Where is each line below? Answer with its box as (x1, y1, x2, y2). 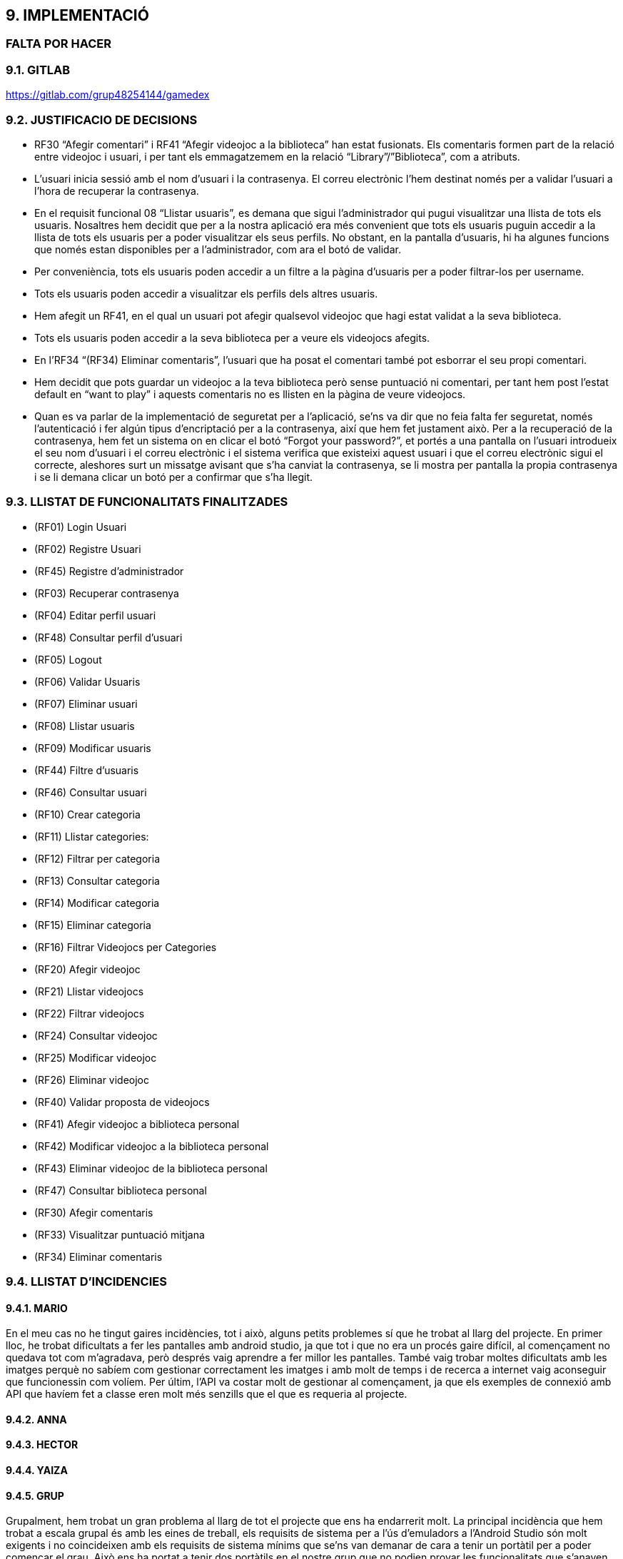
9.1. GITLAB (6, 62, 71, 77)
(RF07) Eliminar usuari (34, 697, 138, 710)
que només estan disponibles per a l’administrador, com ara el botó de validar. (34, 243, 401, 255)
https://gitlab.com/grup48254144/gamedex (6, 88, 210, 101)
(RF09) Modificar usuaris (34, 741, 151, 754)
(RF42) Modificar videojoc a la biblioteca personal (34, 1139, 269, 1152)
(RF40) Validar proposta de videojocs (34, 1095, 210, 1108)
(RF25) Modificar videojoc (34, 1051, 157, 1064)
